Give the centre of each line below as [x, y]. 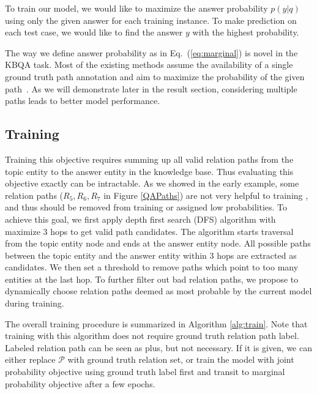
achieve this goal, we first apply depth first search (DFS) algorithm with [140, 219]
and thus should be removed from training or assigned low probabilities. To [146, 207]
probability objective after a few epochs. [80, 383]
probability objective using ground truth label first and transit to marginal [145, 372]
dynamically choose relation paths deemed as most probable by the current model [158, 291]
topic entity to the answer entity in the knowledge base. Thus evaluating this [149, 171]
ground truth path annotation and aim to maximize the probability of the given [155, 76]
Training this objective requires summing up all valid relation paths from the [149, 159]
